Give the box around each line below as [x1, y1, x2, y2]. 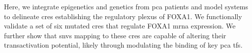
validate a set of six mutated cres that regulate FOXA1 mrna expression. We [4, 21, 236, 31]
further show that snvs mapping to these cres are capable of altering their [4, 30, 226, 40]
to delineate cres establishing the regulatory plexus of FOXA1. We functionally [4, 11, 242, 21]
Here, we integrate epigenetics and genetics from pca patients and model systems [4, 1, 248, 11]
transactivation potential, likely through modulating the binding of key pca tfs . [4, 40, 243, 50]
